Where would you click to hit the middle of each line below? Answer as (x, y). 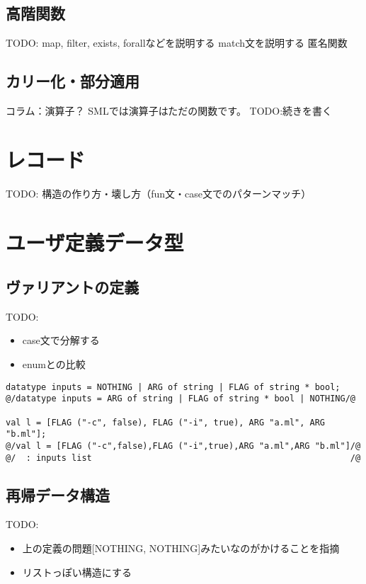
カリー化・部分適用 (73, 81)
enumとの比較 (54, 364)
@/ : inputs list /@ (183, 458)
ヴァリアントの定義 (73, 287)
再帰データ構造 (58, 494)
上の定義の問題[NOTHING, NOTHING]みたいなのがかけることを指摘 (181, 548)
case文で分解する (61, 340)
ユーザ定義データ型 (95, 242)
